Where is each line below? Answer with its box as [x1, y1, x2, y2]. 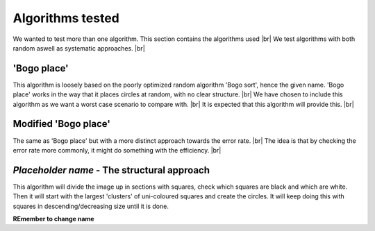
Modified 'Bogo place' [12, 118, 111, 130]
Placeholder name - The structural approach [12, 164, 210, 176]
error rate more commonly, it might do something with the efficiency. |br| [12, 146, 222, 154]
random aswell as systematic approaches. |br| [12, 44, 145, 52]
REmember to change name [12, 215, 94, 223]
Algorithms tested [12, 10, 119, 26]
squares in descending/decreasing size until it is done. [12, 202, 169, 210]
